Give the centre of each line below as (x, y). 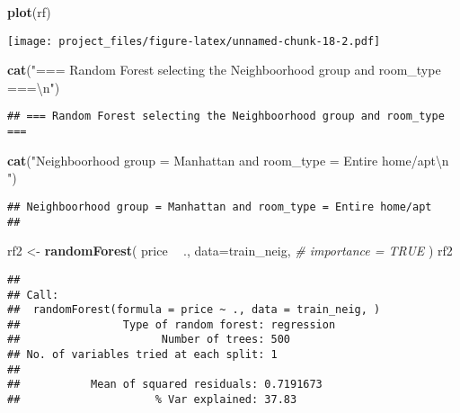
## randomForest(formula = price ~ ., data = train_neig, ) (194, 310)
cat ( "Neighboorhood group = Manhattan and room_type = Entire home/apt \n (228, 160)
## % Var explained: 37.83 (152, 400)
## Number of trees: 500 (149, 340)
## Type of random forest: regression (172, 324)
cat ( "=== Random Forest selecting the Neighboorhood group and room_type (224, 70)
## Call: (33, 295)
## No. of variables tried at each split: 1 (142, 355)
